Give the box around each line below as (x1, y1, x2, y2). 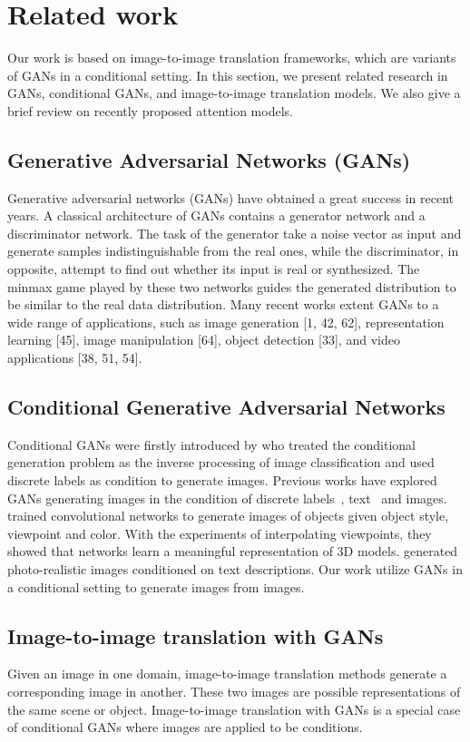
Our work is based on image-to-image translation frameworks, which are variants (7, 48, 456, 67)
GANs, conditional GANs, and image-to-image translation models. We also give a (7, 83, 461, 103)
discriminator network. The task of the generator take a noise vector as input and (7, 223, 462, 242)
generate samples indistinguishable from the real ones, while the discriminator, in (7, 241, 459, 260)
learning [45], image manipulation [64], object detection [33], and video (7, 330, 400, 349)
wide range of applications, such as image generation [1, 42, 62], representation (7, 312, 445, 331)
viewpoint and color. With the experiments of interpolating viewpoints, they (7, 523, 432, 542)
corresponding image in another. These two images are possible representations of (7, 681, 461, 700)
